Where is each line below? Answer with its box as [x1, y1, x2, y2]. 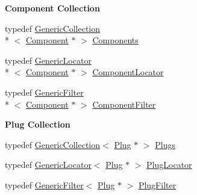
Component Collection [5, 2, 100, 14]
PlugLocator [146, 158, 192, 171]
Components [92, 34, 139, 46]
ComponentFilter [92, 97, 156, 110]
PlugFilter [138, 178, 177, 191]
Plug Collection [5, 118, 70, 131]
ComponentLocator [92, 66, 164, 78]
